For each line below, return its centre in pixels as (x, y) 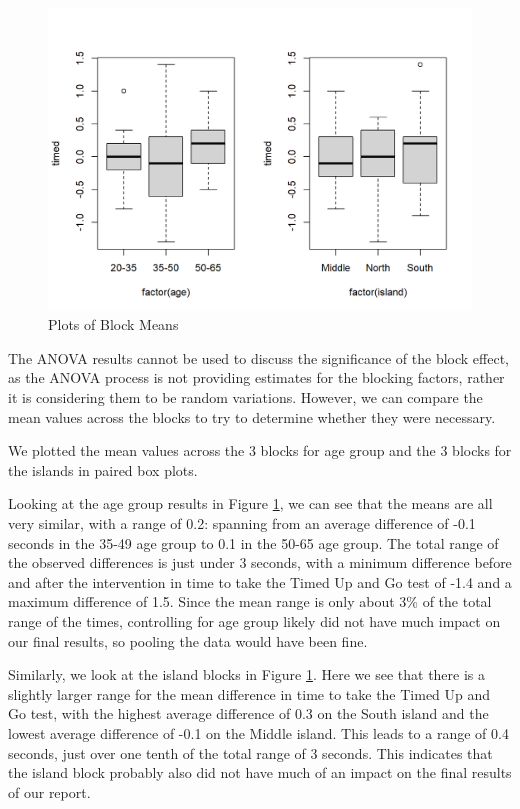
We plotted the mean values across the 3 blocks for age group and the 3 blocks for (260, 450)
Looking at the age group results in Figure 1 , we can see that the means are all (250, 503)
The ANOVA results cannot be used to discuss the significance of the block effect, (259, 357)
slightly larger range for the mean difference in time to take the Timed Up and (249, 693)
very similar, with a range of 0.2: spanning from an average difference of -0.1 (242, 523)
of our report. (49, 791)
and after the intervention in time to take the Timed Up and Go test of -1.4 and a (260, 581)
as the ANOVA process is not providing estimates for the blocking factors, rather (256, 377)
